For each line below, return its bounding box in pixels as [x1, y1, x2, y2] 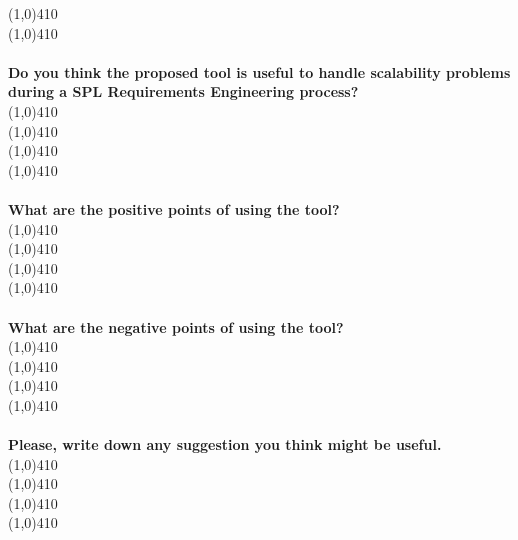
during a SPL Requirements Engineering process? [8, 81, 359, 102]
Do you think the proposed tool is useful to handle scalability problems [8, 61, 511, 82]
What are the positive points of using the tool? [8, 198, 340, 219]
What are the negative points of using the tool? [8, 316, 344, 337]
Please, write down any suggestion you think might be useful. [8, 434, 442, 455]
